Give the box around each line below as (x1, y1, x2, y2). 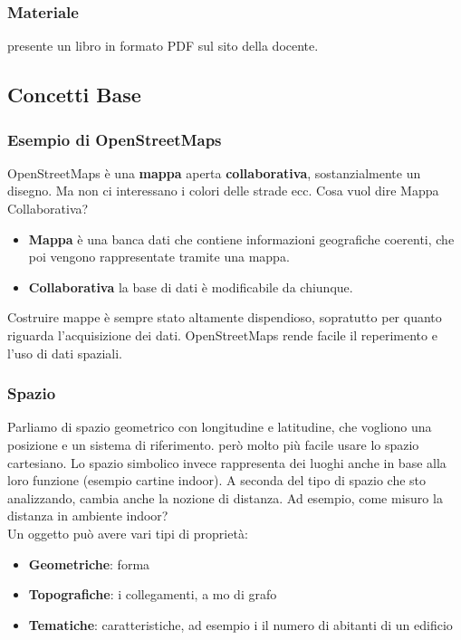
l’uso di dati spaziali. (7, 343, 122, 362)
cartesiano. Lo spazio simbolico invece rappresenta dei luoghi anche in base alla (7, 453, 447, 472)
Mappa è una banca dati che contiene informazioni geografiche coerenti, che (28, 229, 455, 248)
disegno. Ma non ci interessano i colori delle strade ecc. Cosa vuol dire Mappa (7, 181, 439, 200)
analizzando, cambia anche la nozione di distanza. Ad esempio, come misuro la (7, 488, 443, 507)
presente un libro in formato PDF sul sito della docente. (7, 36, 319, 55)
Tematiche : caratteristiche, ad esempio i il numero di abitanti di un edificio (28, 615, 453, 634)
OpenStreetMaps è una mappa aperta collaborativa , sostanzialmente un (7, 163, 421, 182)
